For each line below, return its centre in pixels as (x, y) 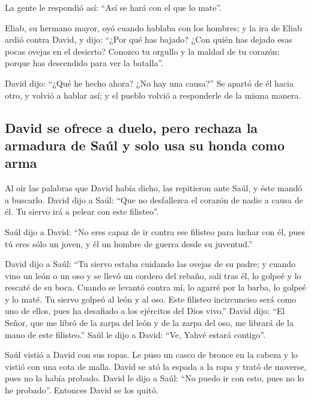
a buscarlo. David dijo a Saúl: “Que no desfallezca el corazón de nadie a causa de (154, 199)
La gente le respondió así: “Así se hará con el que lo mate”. (113, 7)
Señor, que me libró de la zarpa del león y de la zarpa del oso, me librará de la (149, 323)
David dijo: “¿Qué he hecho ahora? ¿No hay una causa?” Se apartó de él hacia (149, 83)
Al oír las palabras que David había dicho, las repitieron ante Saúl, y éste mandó (154, 188)
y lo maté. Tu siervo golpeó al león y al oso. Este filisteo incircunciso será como (151, 299)
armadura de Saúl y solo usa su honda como (145, 145)
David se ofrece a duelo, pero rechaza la (131, 127)
